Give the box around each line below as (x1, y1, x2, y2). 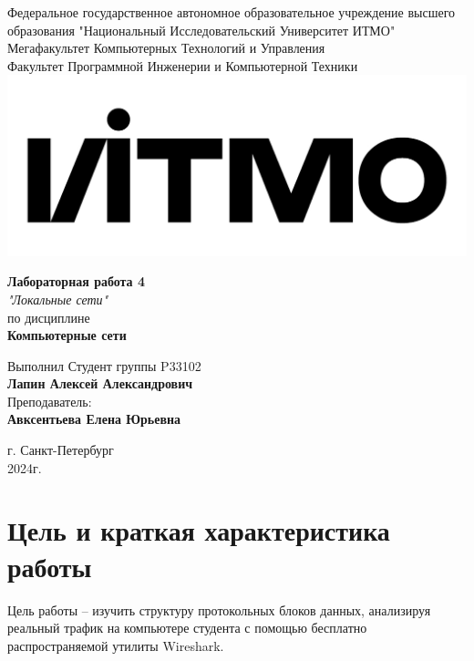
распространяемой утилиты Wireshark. (7, 635, 224, 655)
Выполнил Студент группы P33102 (7, 356, 201, 375)
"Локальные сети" (7, 289, 108, 308)
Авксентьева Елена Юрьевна (7, 409, 181, 429)
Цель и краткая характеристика (7, 511, 390, 549)
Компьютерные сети (7, 325, 127, 345)
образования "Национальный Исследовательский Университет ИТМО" (7, 20, 396, 39)
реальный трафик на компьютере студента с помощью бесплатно (7, 618, 367, 637)
